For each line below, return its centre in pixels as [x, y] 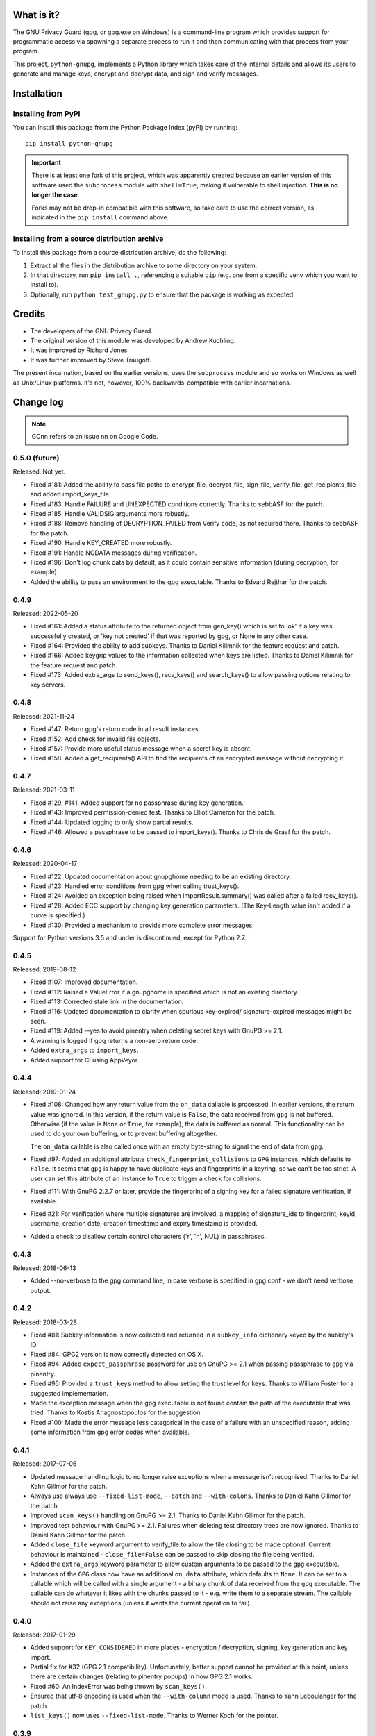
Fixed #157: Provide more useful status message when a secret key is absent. [141, 748]
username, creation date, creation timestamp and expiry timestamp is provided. [144, 1224]
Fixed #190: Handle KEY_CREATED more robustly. [101, 543]
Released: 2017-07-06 [45, 1464]
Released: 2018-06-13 [44, 1268]
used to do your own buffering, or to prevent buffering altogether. [124, 1134]
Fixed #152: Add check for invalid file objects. [95, 739]
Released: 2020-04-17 [45, 864]
